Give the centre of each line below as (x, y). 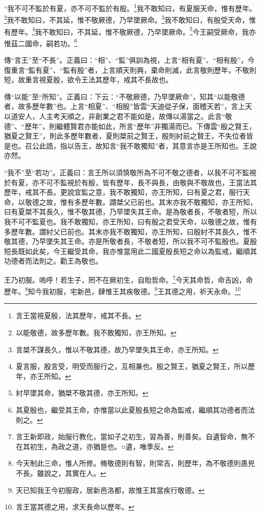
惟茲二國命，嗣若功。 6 (41, 42)
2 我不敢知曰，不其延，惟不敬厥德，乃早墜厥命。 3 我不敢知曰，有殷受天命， (126, 19)
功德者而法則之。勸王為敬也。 (53, 261)
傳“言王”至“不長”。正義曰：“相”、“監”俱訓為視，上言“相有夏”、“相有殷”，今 (129, 60)
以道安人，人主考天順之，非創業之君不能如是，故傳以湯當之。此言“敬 (118, 116)
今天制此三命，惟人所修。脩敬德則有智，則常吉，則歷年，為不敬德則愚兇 (135, 463)
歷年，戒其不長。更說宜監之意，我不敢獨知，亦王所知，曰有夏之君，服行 (123, 192)
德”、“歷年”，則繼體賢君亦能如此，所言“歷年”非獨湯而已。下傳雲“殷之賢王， (130, 126)
